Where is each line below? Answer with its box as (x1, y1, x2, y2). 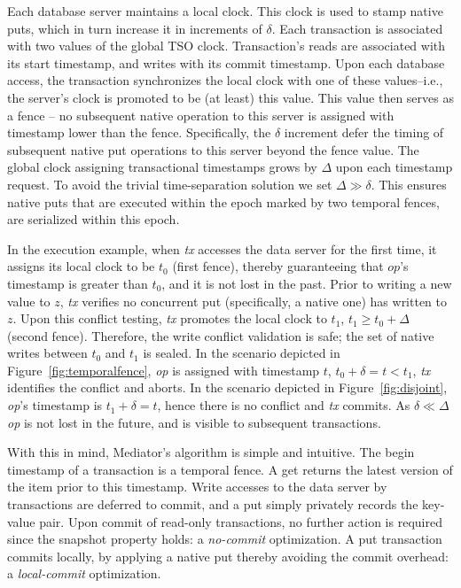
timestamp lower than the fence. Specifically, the (7, 123, 271, 142)
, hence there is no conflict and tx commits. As (157, 396, 410, 414)
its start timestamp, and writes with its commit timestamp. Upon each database (7, 53, 445, 72)
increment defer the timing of (284, 123, 444, 142)
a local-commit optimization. (7, 564, 161, 583)
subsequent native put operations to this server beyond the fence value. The (7, 140, 419, 159)
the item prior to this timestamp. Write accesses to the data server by (7, 477, 387, 496)
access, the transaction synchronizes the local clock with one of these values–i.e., (7, 71, 443, 89)
